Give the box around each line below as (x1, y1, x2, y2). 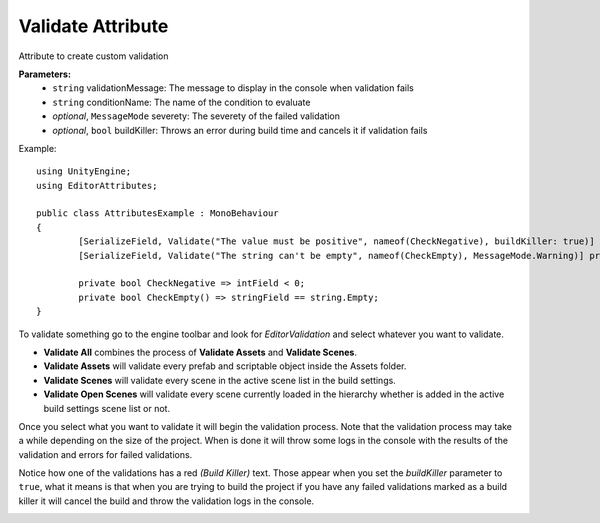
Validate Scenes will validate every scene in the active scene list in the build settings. (43, 374, 397, 386)
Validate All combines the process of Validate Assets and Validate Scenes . (43, 346, 358, 358)
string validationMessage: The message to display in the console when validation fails (52, 82, 414, 94)
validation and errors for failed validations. (18, 448, 193, 460)
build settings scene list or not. (43, 402, 170, 414)
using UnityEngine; (36, 166, 132, 177)
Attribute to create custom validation (18, 50, 169, 62)
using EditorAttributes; (36, 180, 158, 191)
